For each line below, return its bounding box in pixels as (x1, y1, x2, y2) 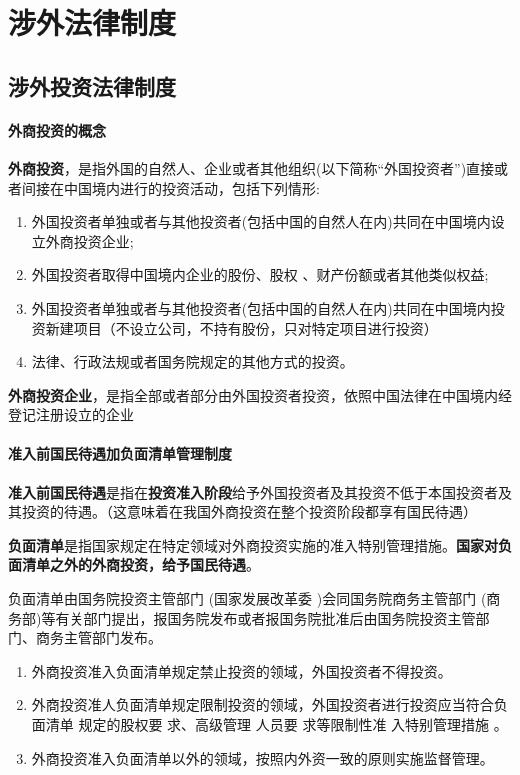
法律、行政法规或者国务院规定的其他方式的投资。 (31, 351, 354, 372)
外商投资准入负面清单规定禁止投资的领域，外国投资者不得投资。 (31, 660, 452, 681)
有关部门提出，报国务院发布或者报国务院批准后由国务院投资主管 (55, 607, 476, 628)
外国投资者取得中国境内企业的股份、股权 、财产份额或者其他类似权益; (31, 264, 489, 285)
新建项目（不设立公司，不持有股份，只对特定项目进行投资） (45, 317, 438, 338)
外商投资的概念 (8, 119, 106, 140)
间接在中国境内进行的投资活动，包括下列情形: (21, 177, 320, 198)
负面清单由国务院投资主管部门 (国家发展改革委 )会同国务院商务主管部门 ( (8, 588, 487, 609)
